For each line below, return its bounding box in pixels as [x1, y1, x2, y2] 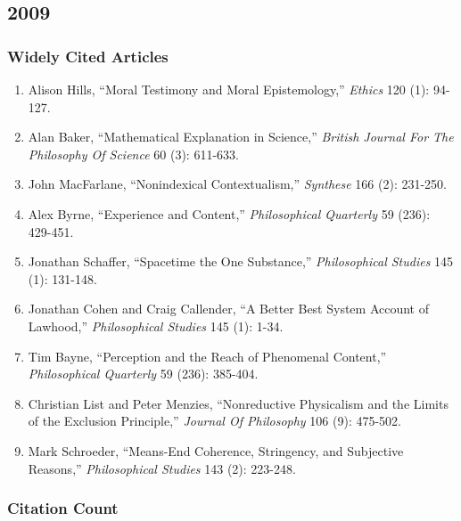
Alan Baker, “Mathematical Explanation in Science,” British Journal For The [28, 127, 454, 146]
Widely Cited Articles [7, 45, 169, 67]
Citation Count [7, 497, 119, 519]
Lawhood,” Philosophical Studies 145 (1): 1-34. [28, 316, 284, 335]
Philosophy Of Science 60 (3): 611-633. [28, 144, 239, 163]
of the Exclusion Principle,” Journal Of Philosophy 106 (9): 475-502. [28, 411, 401, 430]
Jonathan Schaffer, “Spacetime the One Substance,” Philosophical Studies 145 [28, 252, 454, 271]
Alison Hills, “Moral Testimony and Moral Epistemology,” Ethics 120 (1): [28, 80, 430, 98]
